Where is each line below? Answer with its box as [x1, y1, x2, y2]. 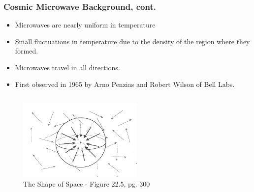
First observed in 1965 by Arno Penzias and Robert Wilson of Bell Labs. [15, 79, 235, 89]
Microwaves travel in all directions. [15, 62, 120, 72]
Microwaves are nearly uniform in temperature [15, 20, 156, 30]
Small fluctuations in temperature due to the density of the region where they [15, 36, 250, 46]
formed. [15, 46, 38, 56]
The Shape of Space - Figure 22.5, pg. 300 [23, 178, 150, 189]
